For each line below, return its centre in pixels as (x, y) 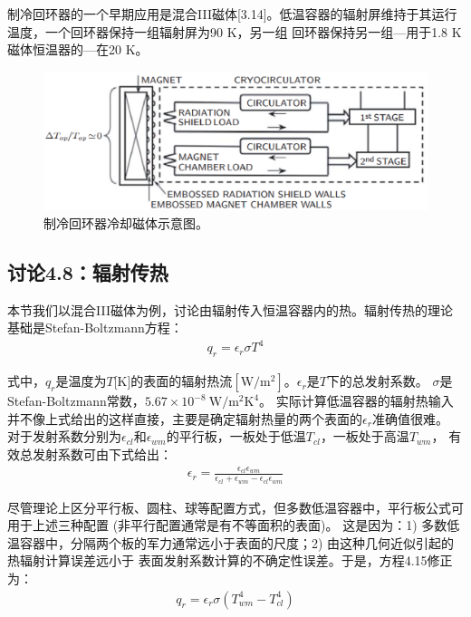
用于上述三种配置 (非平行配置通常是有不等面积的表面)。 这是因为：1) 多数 (227, 525)
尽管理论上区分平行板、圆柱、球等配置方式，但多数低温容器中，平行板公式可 (235, 507)
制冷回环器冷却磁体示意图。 (126, 222)
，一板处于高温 (365, 436)
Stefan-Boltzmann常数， (76, 401)
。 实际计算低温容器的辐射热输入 (356, 401)
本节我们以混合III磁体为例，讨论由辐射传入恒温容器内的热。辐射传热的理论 (230, 309)
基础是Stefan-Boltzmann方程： (95, 328)
